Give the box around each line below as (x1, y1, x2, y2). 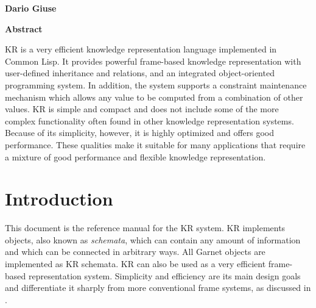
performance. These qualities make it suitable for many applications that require (5, 138, 306, 151)
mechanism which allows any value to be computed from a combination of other (5, 90, 303, 103)
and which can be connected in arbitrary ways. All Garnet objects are (5, 245, 265, 258)
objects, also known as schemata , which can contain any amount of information (5, 233, 301, 246)
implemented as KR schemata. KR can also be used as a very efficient (5, 257, 266, 270)
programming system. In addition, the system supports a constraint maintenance (5, 78, 307, 91)
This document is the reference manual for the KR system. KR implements (5, 221, 286, 234)
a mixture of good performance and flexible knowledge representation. (5, 150, 266, 163)
